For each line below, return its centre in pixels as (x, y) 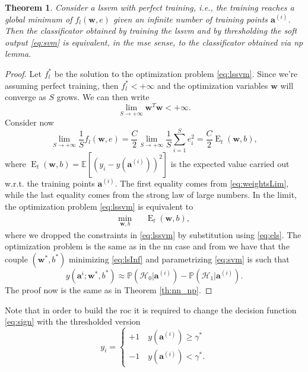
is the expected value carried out (230, 163)
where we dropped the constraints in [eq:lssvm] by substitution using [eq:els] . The (153, 234)
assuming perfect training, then (62, 85)
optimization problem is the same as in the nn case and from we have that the (147, 246)
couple (16, 259)
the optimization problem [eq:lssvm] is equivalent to (99, 206)
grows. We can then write (103, 97)
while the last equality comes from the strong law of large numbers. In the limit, (151, 195)
